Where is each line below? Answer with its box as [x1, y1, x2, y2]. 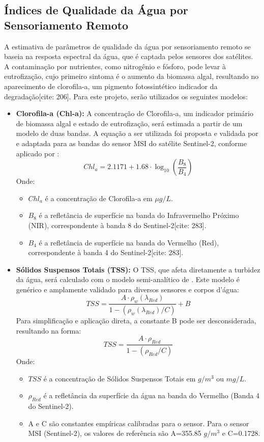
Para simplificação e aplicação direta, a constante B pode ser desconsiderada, [16, 315, 256, 326]
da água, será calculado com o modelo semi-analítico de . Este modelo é [16, 274, 240, 285]
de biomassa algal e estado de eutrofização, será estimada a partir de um [16, 118, 243, 128]
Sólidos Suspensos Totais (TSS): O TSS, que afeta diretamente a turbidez [16, 264, 260, 274]
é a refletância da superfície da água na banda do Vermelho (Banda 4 [43, 390, 260, 401]
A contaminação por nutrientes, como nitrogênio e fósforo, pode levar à [4, 61, 226, 71]
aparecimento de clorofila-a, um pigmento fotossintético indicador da [4, 80, 218, 91]
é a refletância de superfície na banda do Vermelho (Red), [39, 237, 219, 247]
